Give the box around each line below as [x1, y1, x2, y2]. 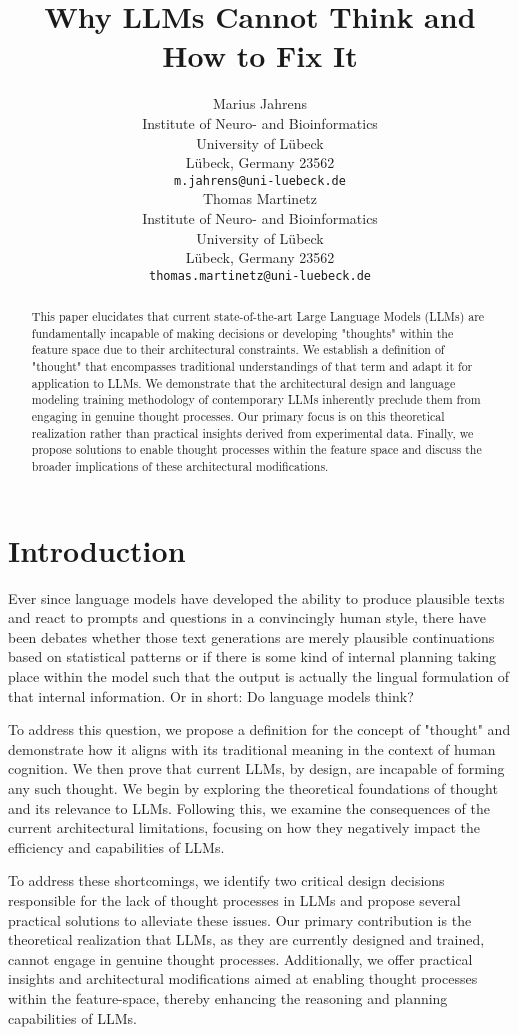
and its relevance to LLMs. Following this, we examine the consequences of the [8, 797, 491, 818]
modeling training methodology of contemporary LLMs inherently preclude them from [31, 391, 481, 408]
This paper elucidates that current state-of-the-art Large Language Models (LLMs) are [31, 308, 485, 325]
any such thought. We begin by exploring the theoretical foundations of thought [8, 778, 498, 799]
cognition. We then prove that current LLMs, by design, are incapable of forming [8, 758, 505, 779]
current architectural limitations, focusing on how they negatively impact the [8, 817, 481, 838]
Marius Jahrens [212, 93, 308, 114]
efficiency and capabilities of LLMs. [8, 836, 225, 857]
